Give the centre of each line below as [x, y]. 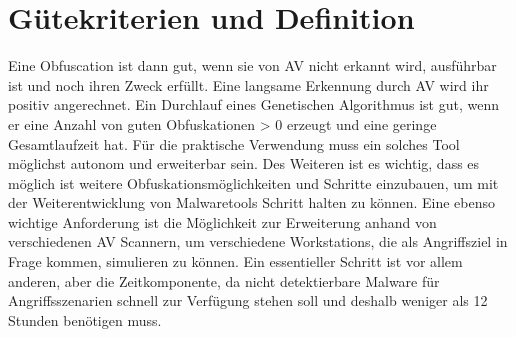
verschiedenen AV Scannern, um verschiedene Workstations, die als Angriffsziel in [258, 241]
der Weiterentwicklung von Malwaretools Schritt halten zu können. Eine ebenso [252, 202]
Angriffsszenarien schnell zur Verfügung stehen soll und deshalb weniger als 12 [248, 300]
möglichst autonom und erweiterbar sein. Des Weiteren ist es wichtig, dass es [244, 163]
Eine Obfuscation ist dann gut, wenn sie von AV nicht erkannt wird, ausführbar [252, 65]
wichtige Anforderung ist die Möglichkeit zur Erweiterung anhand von [222, 221]
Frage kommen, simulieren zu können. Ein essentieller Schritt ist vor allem [235, 261]
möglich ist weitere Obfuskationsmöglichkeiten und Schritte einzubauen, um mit [253, 182]
